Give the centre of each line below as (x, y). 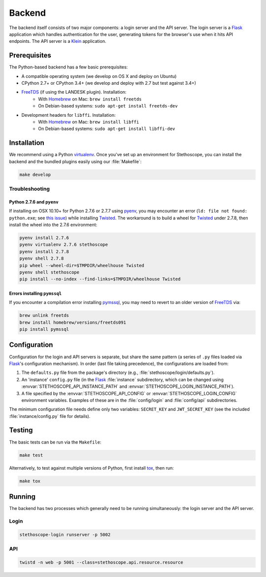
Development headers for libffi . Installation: (68, 115)
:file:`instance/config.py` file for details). (50, 416)
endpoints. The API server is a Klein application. (58, 41)
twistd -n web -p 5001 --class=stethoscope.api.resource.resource (101, 562)
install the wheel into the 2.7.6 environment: (53, 225)
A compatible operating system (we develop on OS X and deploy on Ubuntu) (99, 76)
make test (31, 455)
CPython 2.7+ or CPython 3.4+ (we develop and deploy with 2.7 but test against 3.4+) (109, 83)
